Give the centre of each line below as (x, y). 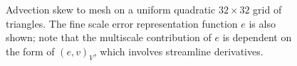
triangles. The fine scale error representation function (122, 23)
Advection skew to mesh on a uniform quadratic (111, 9)
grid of (267, 9)
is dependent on (257, 37)
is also (262, 23)
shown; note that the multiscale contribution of (109, 37)
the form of (30, 51)
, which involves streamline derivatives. (178, 51)
